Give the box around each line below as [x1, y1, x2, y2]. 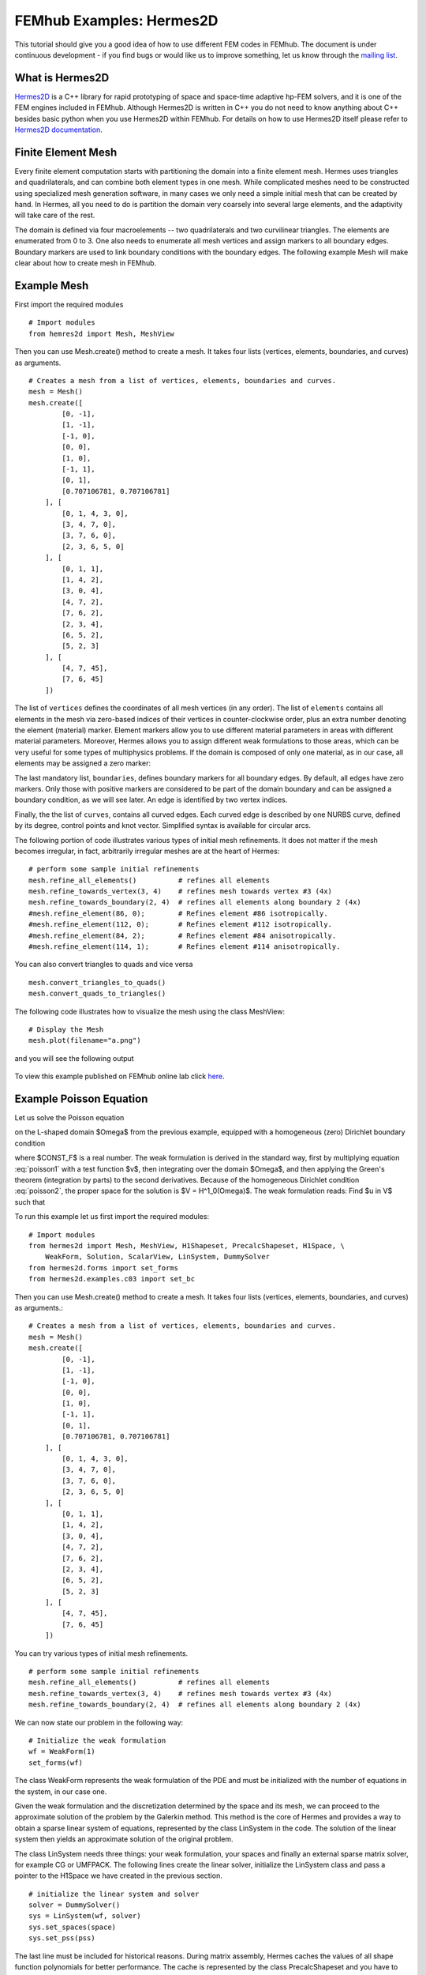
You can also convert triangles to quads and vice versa [14, 960, 193, 969]
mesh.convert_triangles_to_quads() [28, 978, 166, 987]
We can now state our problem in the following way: [14, 1717, 184, 1727]
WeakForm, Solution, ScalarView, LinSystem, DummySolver [44, 1252, 270, 1262]
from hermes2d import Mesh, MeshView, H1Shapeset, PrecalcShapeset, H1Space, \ [28, 1241, 345, 1250]
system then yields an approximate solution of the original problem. [14, 1834, 234, 1844]
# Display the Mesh [28, 1025, 104, 1034]
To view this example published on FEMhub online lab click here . [14, 1071, 225, 1082]
